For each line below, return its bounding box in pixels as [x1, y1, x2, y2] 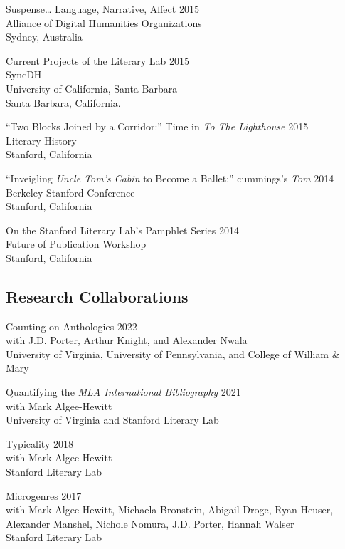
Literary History [6, 132, 77, 147]
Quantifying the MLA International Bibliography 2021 [6, 385, 241, 399]
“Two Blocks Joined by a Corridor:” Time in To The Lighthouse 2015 [6, 119, 309, 134]
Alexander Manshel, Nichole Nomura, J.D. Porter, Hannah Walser [6, 516, 294, 530]
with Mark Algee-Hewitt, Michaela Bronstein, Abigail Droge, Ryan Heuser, [6, 502, 334, 517]
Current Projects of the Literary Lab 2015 [6, 53, 189, 68]
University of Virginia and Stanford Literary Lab [6, 412, 219, 427]
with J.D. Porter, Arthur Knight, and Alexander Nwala [6, 333, 248, 347]
